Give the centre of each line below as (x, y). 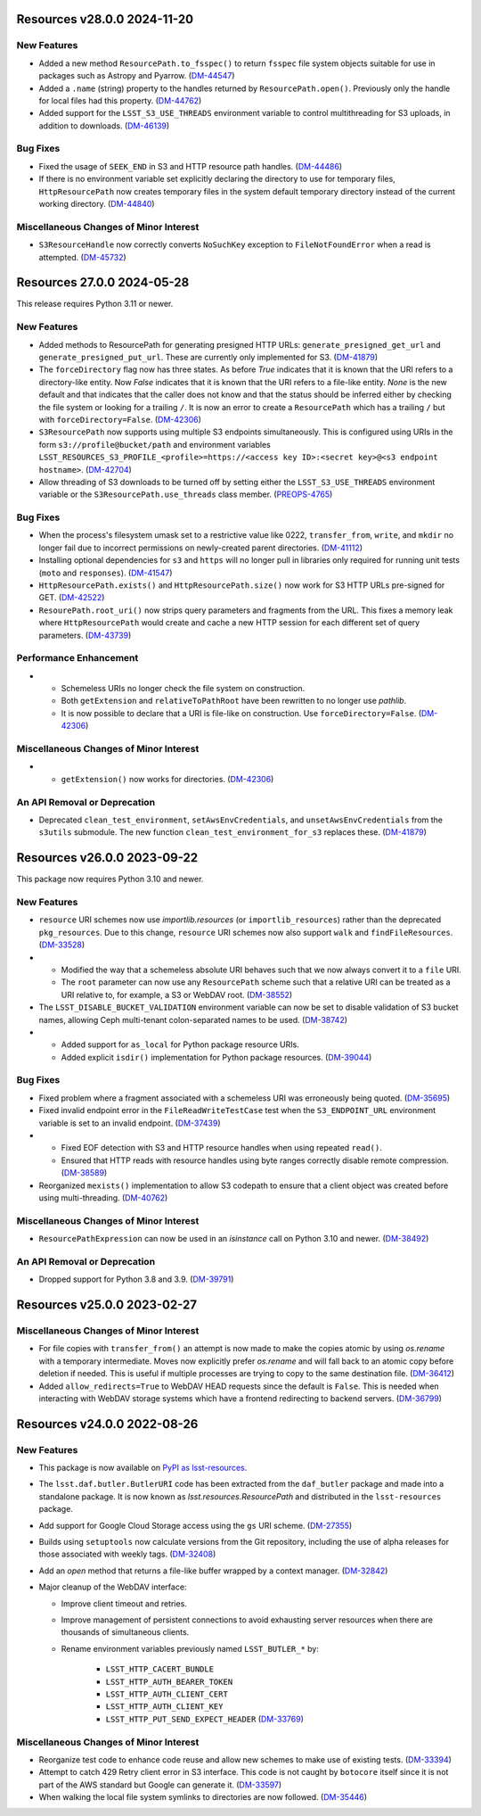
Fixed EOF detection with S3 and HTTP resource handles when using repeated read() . (221, 1148)
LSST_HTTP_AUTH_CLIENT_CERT (167, 1694)
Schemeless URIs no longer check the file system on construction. (183, 689)
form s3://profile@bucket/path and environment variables (155, 444)
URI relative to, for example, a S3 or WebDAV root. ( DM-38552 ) (177, 995)
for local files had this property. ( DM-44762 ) (120, 100)
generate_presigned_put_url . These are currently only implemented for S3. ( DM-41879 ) (208, 357)
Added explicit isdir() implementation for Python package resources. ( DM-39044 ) (216, 1057)
